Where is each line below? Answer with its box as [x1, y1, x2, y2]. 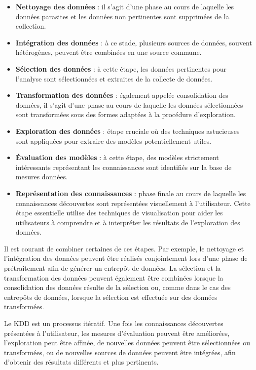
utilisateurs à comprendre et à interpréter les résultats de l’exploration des [15, 217, 240, 227]
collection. [15, 21, 46, 31]
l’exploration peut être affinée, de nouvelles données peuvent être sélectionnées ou [4, 337, 250, 348]
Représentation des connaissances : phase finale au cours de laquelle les [15, 188, 246, 198]
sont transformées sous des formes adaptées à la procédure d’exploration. [15, 109, 236, 120]
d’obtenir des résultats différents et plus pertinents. [4, 357, 159, 367]
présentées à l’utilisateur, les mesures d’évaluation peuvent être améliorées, [4, 328, 230, 338]
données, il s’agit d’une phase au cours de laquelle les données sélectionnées [15, 99, 243, 110]
